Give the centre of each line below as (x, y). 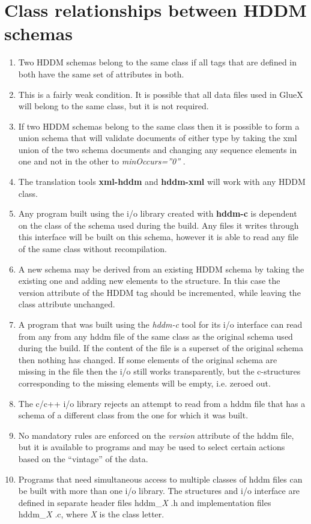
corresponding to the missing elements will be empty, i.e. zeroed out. (144, 383)
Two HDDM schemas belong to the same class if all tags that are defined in (158, 62)
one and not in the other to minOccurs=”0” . (102, 161)
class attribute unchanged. (67, 304)
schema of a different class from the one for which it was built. (133, 415)
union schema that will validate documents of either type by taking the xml (158, 138)
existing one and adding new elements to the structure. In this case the (149, 281)
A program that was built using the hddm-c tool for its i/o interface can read (160, 324)
